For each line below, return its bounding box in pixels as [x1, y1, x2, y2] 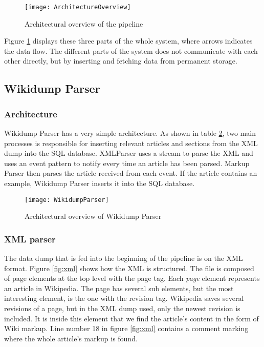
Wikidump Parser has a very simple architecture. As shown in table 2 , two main [4, 128, 256, 138]
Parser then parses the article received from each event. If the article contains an [4, 168, 257, 178]
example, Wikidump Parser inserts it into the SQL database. [4, 178, 195, 188]
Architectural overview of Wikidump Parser [25, 211, 162, 221]
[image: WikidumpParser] [25, 196, 109, 203]
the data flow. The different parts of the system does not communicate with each [4, 45, 258, 56]
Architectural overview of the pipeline [25, 18, 143, 29]
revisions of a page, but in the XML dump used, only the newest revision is [4, 303, 240, 314]
